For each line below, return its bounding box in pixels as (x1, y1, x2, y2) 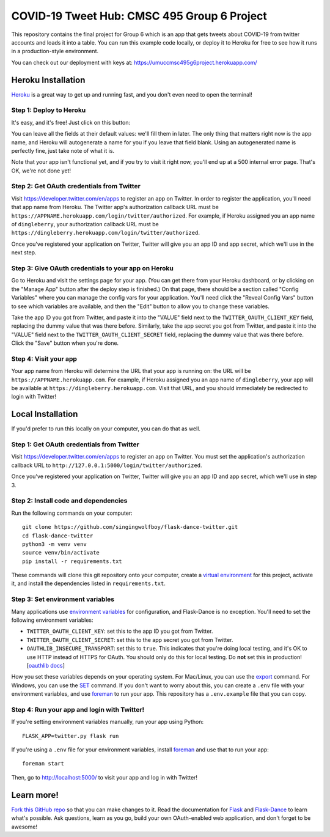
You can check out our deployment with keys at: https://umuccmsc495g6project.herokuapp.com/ (11, 59, 257, 66)
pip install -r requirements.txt (22, 558, 122, 565)
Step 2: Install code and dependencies (11, 496, 128, 505)
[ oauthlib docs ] (26, 662, 65, 669)
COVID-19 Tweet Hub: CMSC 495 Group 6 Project (11, 9, 267, 23)
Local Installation (11, 409, 78, 419)
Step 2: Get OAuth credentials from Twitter (11, 182, 141, 191)
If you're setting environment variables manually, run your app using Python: (11, 718, 204, 726)
